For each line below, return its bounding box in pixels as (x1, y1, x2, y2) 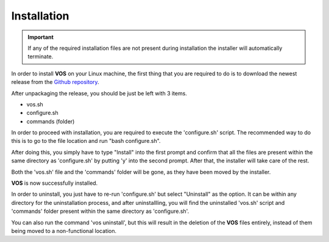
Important (27, 33, 54, 41)
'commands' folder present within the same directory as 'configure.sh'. (11, 207, 189, 215)
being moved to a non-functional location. (11, 227, 117, 234)
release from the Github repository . (11, 78, 100, 86)
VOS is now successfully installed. (11, 179, 98, 187)
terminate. (27, 53, 54, 60)
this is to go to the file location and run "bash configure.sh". (11, 137, 161, 145)
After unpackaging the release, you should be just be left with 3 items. (11, 89, 187, 97)
